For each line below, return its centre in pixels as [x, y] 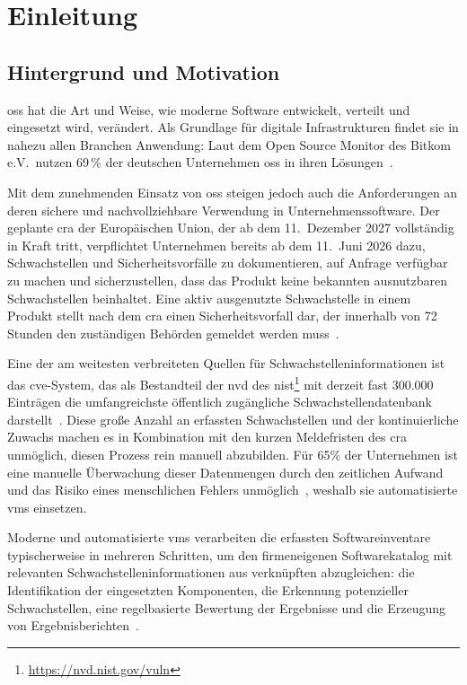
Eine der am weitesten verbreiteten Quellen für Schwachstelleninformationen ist [226, 363]
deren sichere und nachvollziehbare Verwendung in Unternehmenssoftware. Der [224, 210]
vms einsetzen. [47, 507]
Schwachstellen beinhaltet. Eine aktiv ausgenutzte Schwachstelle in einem [209, 298]
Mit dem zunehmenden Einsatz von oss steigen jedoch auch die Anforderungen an [233, 192]
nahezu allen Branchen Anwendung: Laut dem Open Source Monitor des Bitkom [229, 144]
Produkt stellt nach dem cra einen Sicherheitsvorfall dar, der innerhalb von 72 [222, 316]
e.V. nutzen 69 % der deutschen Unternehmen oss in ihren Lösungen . [200, 162]
